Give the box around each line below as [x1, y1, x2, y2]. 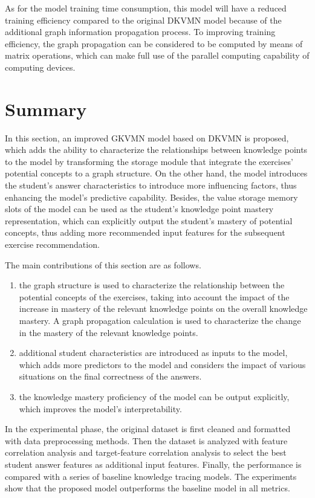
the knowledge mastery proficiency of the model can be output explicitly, [19, 390, 290, 403]
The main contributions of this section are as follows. [5, 258, 201, 271]
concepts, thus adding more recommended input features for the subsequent [5, 226, 285, 239]
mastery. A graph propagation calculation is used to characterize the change [19, 314, 301, 326]
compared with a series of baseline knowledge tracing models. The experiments [5, 470, 297, 482]
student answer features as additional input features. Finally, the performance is [5, 458, 302, 470]
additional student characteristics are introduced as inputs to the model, [19, 346, 288, 359]
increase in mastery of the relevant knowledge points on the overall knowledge [19, 302, 308, 315]
